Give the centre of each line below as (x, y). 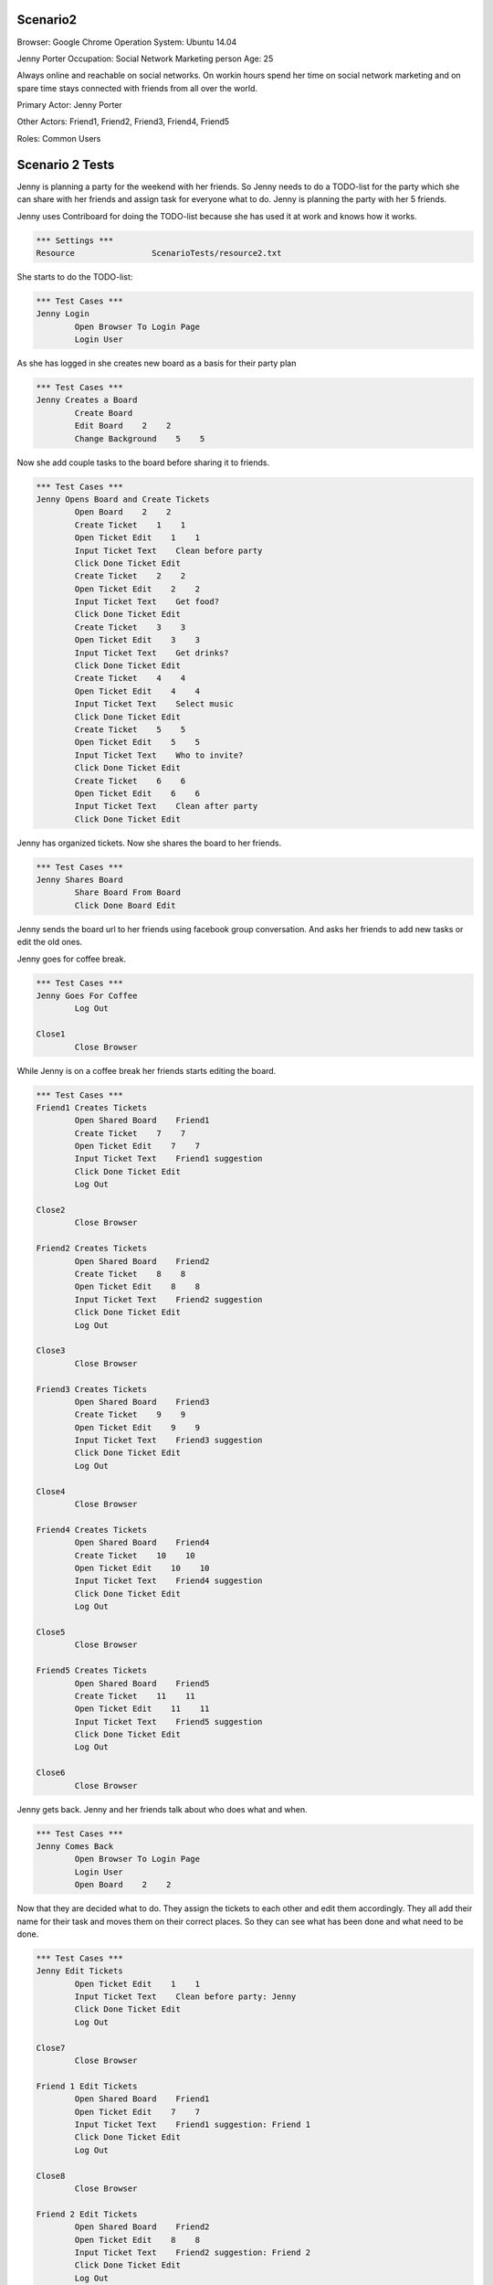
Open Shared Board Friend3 (142, 1402)
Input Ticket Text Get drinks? (152, 653)
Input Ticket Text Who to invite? (159, 755)
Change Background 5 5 (140, 438)
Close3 (51, 1351)
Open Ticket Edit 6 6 (137, 793)
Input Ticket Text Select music (154, 704)
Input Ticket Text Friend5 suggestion (168, 1722)
